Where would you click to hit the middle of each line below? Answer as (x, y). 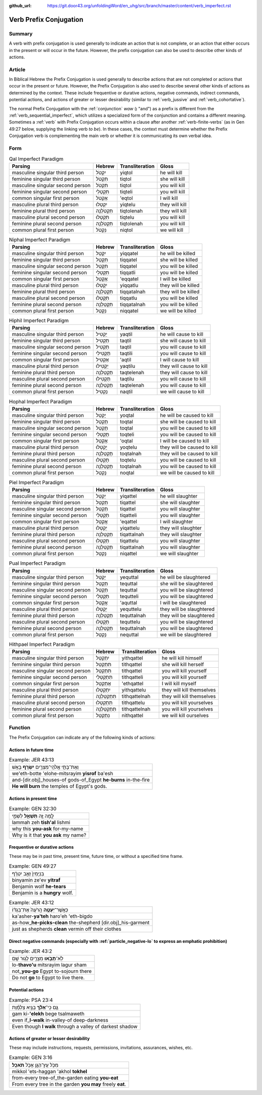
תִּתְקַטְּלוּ (104, 702)
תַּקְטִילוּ (103, 379)
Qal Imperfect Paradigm (36, 159)
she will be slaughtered (186, 583)
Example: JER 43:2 (31, 951)
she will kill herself (183, 664)
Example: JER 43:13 (32, 760)
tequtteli (129, 596)
